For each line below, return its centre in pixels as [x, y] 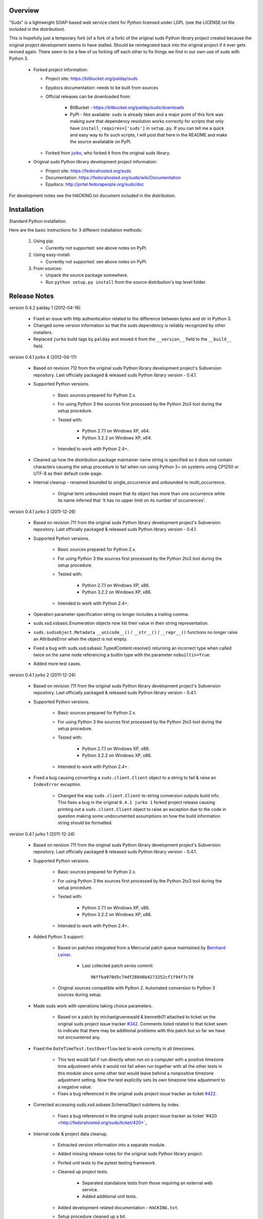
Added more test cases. [57, 664]
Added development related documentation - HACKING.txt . [118, 1207]
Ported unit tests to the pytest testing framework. [107, 1162]
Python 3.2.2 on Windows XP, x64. [117, 438]
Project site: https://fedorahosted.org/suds [88, 171]
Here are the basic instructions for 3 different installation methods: [76, 230]
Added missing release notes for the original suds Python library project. [130, 1154]
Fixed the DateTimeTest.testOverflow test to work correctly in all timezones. [114, 1048]
